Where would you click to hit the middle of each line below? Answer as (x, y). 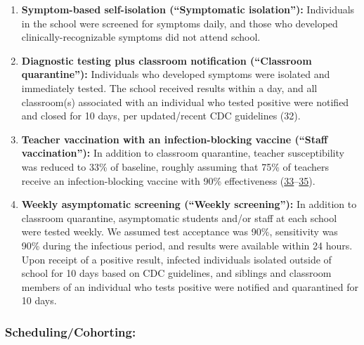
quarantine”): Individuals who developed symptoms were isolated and (176, 74)
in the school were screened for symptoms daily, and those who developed (180, 23)
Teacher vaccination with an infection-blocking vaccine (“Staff (175, 139)
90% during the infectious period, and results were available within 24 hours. (187, 245)
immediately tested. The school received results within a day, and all (169, 87)
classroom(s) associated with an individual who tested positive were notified (185, 102)
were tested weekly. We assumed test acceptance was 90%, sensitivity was (180, 232)
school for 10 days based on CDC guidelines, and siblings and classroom (176, 273)
